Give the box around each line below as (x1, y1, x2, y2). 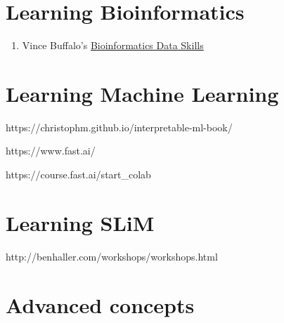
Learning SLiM (6, 208, 155, 237)
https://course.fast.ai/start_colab (6, 167, 151, 182)
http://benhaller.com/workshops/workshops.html (6, 249, 218, 263)
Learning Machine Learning (6, 79, 279, 107)
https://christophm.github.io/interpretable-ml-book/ (6, 119, 233, 134)
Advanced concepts (6, 290, 195, 319)
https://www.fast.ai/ (6, 143, 96, 158)
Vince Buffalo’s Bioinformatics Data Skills (22, 38, 204, 53)
